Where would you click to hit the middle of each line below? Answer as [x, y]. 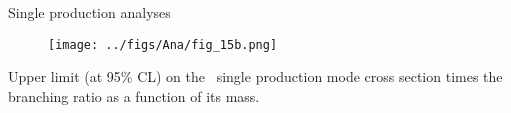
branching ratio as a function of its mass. [134, 95]
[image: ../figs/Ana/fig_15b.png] [163, 44]
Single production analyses [89, 12]
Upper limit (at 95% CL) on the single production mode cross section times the [255, 76]
